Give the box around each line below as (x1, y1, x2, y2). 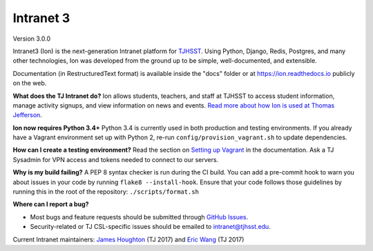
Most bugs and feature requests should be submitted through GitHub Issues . (30, 212, 249, 221)
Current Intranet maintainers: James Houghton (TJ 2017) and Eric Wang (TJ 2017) (12, 235, 245, 243)
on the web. (12, 79, 47, 88)
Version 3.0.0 (12, 34, 51, 43)
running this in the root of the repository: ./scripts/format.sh (12, 188, 200, 196)
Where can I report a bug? (12, 200, 89, 208)
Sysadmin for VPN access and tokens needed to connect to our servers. (12, 155, 219, 163)
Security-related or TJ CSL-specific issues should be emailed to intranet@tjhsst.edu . (30, 223, 271, 231)
